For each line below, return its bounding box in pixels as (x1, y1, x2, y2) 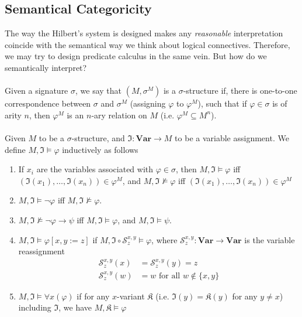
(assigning (130, 97, 166, 110)
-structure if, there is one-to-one (183, 84, 297, 97)
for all (159, 271, 180, 280)
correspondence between (5, 97, 91, 110)
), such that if (197, 97, 247, 110)
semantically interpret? (5, 61, 87, 73)
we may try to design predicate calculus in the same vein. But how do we (5, 50, 267, 62)
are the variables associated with (36, 163, 154, 175)
